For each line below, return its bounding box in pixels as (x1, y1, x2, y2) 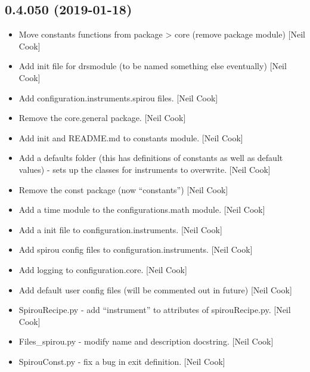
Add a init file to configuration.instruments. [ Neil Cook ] (18, 223, 222, 235)
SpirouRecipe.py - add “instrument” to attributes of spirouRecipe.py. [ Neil (18, 303, 291, 316)
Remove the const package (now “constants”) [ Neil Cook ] (18, 183, 228, 196)
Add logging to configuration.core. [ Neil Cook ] (18, 263, 187, 275)
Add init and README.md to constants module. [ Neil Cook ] (18, 131, 243, 144)
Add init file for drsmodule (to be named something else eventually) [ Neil (18, 60, 287, 72)
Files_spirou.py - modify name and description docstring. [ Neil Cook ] (18, 335, 274, 348)
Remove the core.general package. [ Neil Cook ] (18, 111, 186, 124)
